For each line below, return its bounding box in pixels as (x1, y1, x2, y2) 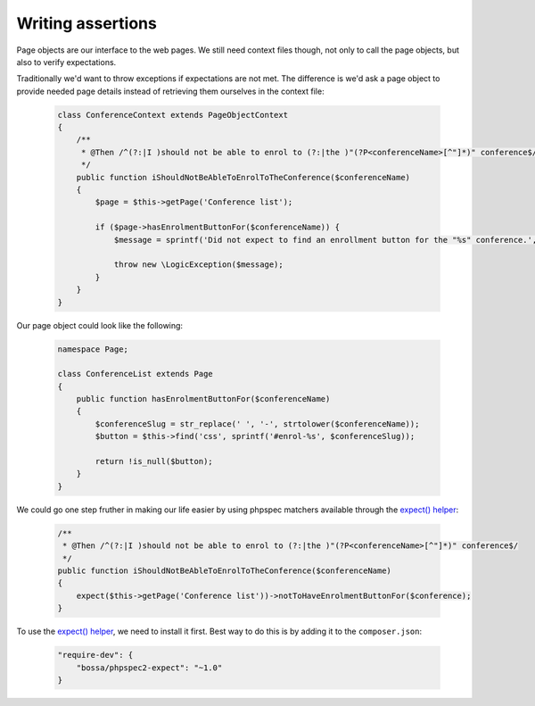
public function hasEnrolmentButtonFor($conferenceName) (76, 394, 331, 404)
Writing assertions (16, 13, 158, 33)
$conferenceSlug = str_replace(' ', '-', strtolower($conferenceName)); (95, 419, 420, 428)
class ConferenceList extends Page (57, 369, 213, 379)
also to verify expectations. (16, 56, 117, 67)
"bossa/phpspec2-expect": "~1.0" (76, 662, 223, 673)
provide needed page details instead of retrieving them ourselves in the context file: (16, 86, 325, 96)
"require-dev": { (57, 650, 134, 660)
